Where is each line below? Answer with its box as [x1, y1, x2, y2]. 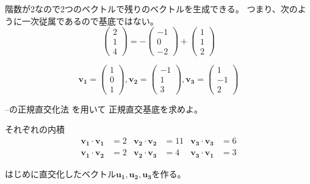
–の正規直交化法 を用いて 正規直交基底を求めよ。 [5, 102, 203, 115]
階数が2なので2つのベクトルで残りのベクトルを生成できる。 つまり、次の [5, 2, 298, 15]
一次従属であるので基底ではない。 [21, 14, 159, 27]
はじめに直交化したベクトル [5, 167, 116, 180]
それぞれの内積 [5, 123, 65, 136]
